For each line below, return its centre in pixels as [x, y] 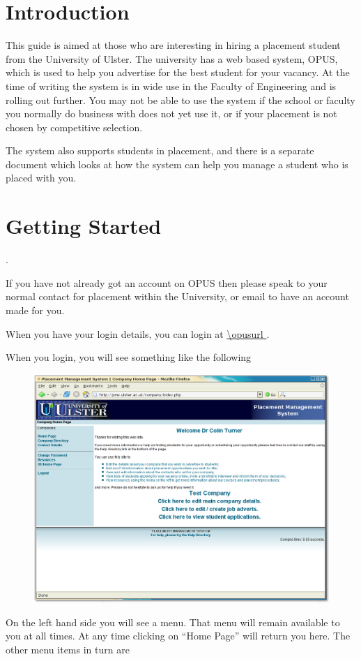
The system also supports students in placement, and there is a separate [160, 150]
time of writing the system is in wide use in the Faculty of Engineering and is [171, 86]
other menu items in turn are [68, 650]
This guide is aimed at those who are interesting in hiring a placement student [173, 45]
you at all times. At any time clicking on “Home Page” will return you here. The [178, 636]
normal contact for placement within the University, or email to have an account [177, 296]
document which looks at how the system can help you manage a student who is [177, 164]
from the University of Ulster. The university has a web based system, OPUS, [172, 58]
